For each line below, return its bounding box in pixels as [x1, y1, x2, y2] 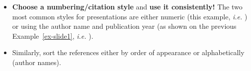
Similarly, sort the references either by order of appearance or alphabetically [12, 47, 245, 58]
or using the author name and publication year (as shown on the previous [12, 21, 237, 31]
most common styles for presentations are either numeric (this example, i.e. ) [12, 11, 248, 21]
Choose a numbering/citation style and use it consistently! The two [12, 1, 243, 11]
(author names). [12, 57, 61, 67]
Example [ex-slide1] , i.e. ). [12, 30, 93, 41]
